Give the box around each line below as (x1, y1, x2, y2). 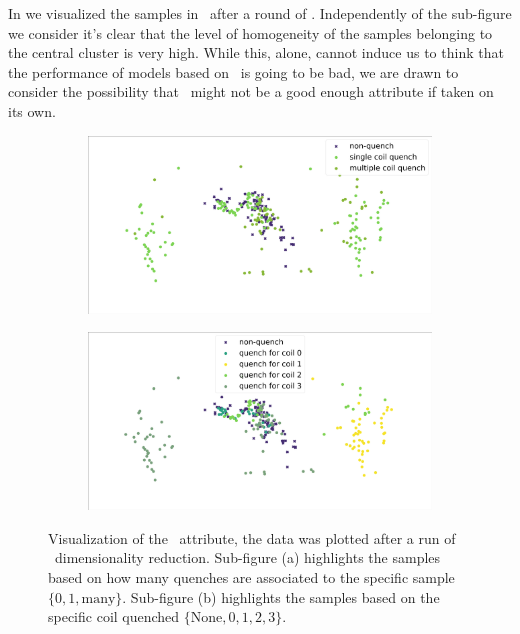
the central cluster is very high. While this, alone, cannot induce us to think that (8, 42, 504, 63)
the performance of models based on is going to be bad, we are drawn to (8, 61, 459, 82)
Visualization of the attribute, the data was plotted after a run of (48, 527, 456, 548)
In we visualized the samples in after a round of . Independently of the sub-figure (8, 3, 512, 23)
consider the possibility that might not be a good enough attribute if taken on (8, 81, 494, 102)
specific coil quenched (48, 606, 180, 627)
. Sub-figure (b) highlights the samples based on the (122, 586, 440, 607)
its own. (8, 100, 56, 121)
